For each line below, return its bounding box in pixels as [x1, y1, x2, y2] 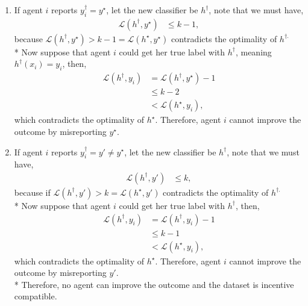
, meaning [235, 45, 272, 58]
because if [14, 186, 51, 198]
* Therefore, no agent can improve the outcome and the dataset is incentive [14, 278, 294, 290]
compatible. [14, 290, 57, 302]
